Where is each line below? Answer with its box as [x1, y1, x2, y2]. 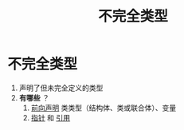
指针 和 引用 [30, 112, 71, 122]
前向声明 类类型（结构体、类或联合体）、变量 [30, 103, 177, 112]
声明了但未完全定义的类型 [18, 83, 104, 93]
